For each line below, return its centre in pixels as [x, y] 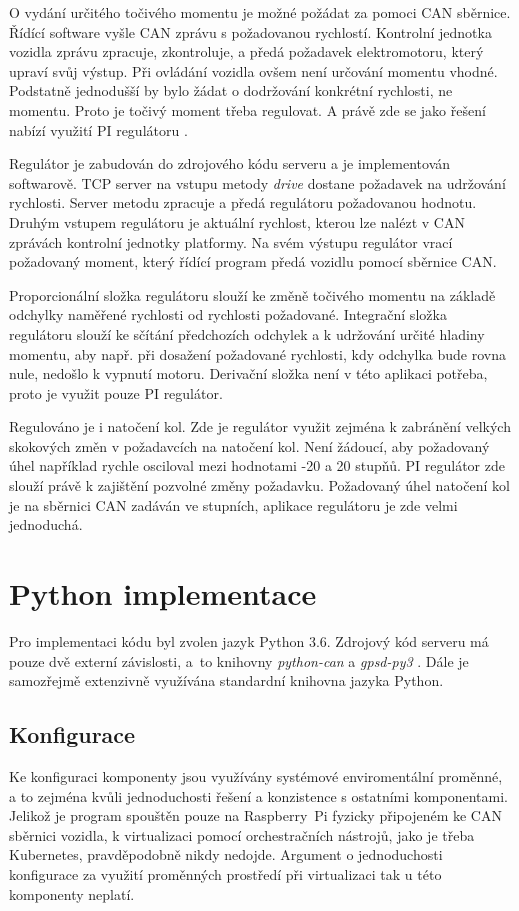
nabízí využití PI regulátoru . [98, 129]
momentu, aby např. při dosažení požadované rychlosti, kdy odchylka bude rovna [257, 353]
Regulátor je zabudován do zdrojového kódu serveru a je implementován [230, 163]
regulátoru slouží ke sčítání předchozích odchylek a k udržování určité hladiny [247, 333]
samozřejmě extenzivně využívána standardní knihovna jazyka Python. [226, 680]
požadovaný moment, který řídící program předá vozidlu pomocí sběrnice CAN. [253, 261]
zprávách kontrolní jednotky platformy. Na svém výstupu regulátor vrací [231, 241]
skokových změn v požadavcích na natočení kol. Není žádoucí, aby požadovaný [249, 445]
